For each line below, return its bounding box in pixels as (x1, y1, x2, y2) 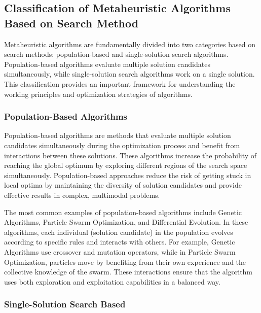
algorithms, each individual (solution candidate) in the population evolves (4, 226, 233, 237)
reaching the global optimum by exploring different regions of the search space (4, 160, 247, 170)
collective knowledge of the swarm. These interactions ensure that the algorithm (4, 266, 253, 277)
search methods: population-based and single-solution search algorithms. (4, 49, 229, 59)
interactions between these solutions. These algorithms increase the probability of (4, 150, 257, 160)
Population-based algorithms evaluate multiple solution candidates (4, 58, 210, 69)
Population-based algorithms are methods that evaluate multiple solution (4, 130, 231, 141)
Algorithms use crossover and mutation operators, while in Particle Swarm (4, 246, 236, 257)
